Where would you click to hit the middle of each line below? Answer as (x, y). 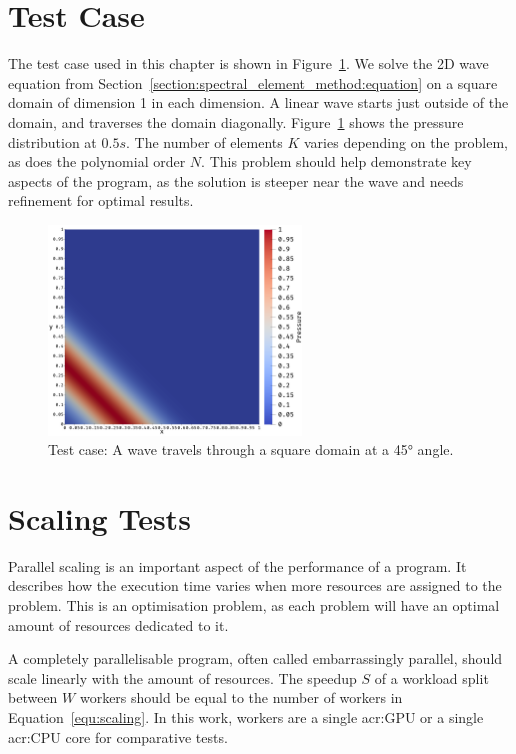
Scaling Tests (99, 517)
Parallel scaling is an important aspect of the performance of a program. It (237, 565)
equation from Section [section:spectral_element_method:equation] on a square (253, 82)
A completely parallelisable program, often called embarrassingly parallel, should (255, 658)
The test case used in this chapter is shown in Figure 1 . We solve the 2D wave (248, 63)
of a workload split (431, 677)
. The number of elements (204, 141)
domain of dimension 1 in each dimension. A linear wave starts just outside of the (258, 102)
